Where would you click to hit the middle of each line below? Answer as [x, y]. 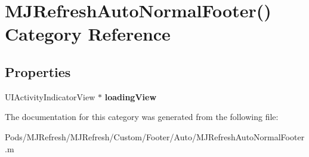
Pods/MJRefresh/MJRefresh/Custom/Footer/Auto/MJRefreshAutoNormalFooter [155, 136]
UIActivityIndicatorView [50, 96]
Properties [38, 71]
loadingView [131, 96]
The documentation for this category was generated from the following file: [142, 117]
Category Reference [88, 34]
